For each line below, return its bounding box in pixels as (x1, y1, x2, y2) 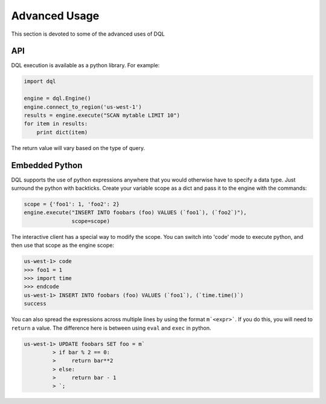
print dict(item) (36, 129, 88, 135)
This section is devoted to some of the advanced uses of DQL (11, 30, 165, 37)
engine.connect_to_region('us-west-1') (24, 103, 142, 110)
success (24, 300, 46, 307)
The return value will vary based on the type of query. (11, 144, 145, 151)
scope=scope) (71, 218, 110, 224)
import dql (24, 78, 56, 85)
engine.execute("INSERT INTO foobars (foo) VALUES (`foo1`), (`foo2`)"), (24, 209, 247, 216)
